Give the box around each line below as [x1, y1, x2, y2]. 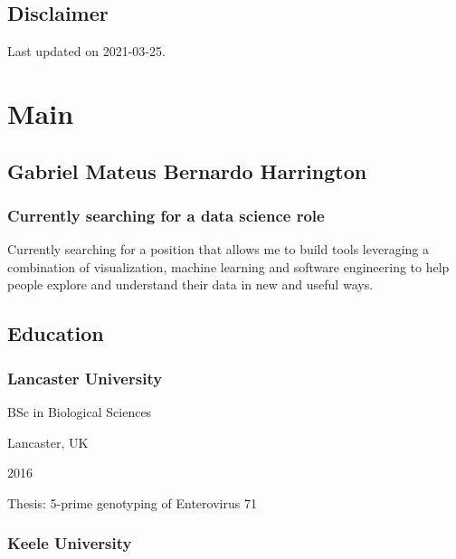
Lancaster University [7, 366, 163, 389]
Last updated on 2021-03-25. [7, 42, 166, 61]
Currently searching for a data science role [7, 204, 325, 226]
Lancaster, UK [7, 432, 89, 451]
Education [7, 319, 104, 347]
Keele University [7, 532, 132, 554]
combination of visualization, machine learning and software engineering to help [7, 257, 450, 276]
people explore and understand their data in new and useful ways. [7, 275, 374, 294]
